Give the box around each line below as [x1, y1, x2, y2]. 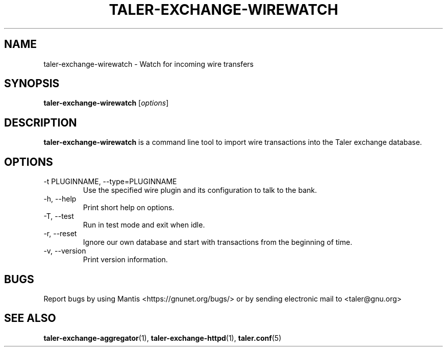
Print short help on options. [83, 203, 175, 212]
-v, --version [43, 246, 86, 256]
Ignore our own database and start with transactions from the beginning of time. [83, 238, 353, 247]
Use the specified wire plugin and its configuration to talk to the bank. [83, 186, 317, 195]
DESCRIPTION [4, 116, 77, 129]
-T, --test [43, 212, 74, 221]
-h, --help [43, 194, 77, 204]
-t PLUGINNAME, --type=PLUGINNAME [43, 177, 177, 186]
